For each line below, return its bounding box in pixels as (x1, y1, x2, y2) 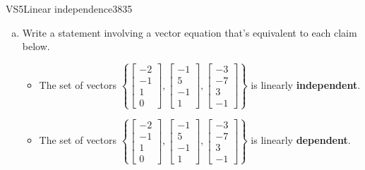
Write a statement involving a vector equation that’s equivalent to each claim (22, 25, 357, 40)
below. (22, 39, 50, 54)
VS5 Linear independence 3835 (6, 1, 133, 16)
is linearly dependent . (251, 133, 351, 147)
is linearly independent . (251, 77, 361, 92)
